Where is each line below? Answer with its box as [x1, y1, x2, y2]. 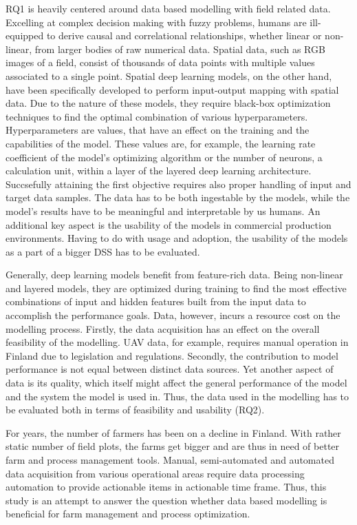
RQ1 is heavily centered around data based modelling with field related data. [6, 1, 331, 15]
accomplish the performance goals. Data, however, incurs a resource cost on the [6, 308, 340, 322]
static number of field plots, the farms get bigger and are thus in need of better [6, 439, 340, 453]
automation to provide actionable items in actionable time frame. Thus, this [6, 480, 327, 494]
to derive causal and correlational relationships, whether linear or [46, 28, 322, 43]
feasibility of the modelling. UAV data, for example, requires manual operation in [6, 335, 349, 349]
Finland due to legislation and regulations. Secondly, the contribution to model [6, 348, 338, 362]
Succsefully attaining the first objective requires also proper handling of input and [6, 176, 351, 191]
